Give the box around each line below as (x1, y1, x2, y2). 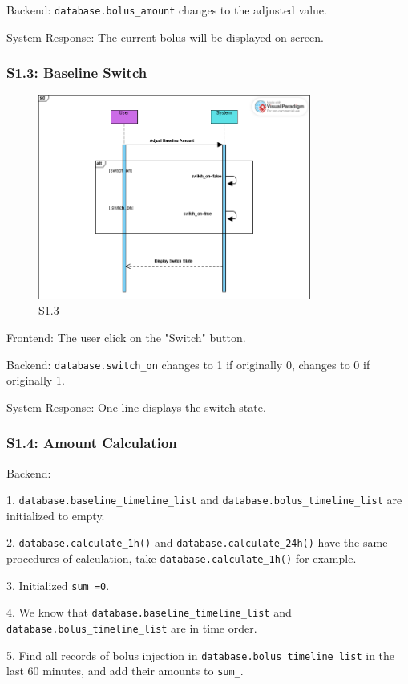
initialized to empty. (6, 507, 105, 523)
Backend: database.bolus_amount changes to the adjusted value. (6, 2, 327, 18)
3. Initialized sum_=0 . (6, 576, 110, 593)
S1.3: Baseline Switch (6, 63, 147, 83)
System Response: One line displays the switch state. (6, 398, 266, 415)
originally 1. (6, 372, 65, 389)
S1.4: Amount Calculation (6, 433, 177, 453)
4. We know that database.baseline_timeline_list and (6, 604, 292, 621)
